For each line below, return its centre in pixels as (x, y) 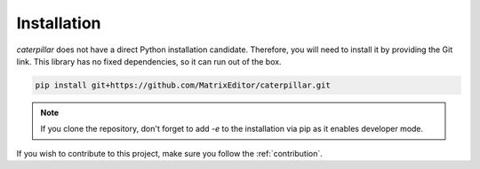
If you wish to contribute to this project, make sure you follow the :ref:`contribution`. (170, 153)
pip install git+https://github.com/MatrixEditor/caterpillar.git (183, 85)
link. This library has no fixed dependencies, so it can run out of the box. (149, 61)
